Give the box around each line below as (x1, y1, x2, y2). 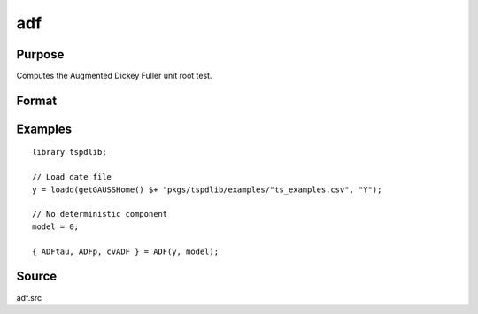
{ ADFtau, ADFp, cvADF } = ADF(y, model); (32, 246, 220, 257)
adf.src (16, 292, 42, 303)
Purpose (16, 47, 65, 62)
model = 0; (32, 221, 80, 232)
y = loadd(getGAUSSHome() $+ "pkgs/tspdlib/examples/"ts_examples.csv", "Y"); (32, 184, 382, 195)
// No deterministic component (32, 209, 168, 219)
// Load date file (32, 172, 112, 182)
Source (16, 269, 58, 284)
